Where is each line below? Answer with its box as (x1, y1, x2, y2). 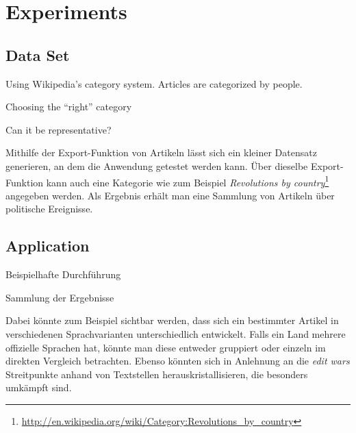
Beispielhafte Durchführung (5, 267, 121, 282)
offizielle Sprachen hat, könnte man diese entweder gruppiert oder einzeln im (5, 340, 326, 354)
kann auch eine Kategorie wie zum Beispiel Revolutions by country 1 (46, 173, 329, 189)
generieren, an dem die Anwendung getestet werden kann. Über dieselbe (5, 158, 308, 173)
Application (5, 235, 90, 256)
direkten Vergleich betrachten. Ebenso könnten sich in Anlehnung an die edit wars (5, 354, 350, 368)
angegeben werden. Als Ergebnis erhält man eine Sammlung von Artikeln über (5, 188, 335, 202)
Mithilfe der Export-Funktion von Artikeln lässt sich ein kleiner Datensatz (5, 145, 317, 160)
